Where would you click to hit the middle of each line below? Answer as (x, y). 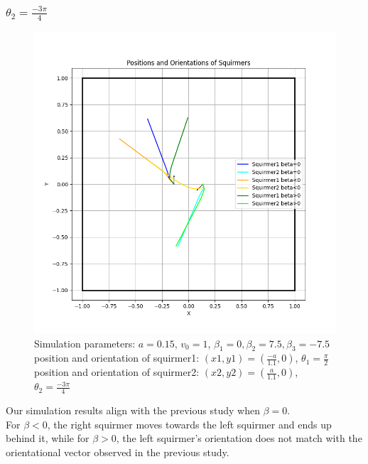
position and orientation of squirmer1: (117, 358)
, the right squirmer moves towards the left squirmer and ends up (189, 424)
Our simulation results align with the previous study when (133, 410)
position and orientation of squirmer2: (117, 372)
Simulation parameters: (85, 343)
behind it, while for (48, 438)
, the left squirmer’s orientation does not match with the (239, 438)
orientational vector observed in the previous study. (118, 452)
